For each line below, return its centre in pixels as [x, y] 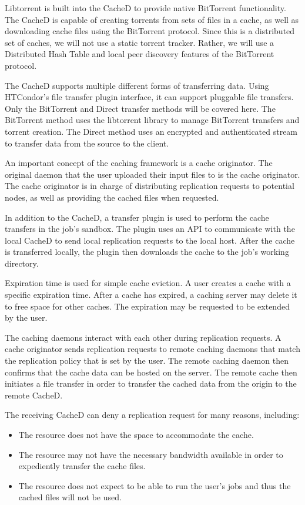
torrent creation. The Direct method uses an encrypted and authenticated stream [151, 131]
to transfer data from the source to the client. [87, 143]
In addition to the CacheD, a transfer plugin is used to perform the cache [137, 217]
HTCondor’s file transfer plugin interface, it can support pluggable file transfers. [149, 97]
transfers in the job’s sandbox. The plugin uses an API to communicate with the [150, 229]
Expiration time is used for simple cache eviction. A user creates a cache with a [148, 283]
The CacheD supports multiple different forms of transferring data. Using [137, 85]
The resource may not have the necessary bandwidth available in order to [151, 454]
